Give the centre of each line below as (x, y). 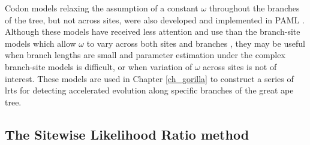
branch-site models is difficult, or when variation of (99, 66)
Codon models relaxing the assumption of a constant (102, 8)
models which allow (40, 43)
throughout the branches (254, 8)
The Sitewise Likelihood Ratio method (127, 134)
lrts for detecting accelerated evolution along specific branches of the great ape (149, 90)
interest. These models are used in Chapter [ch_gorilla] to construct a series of (149, 78)
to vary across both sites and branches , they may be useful (196, 43)
